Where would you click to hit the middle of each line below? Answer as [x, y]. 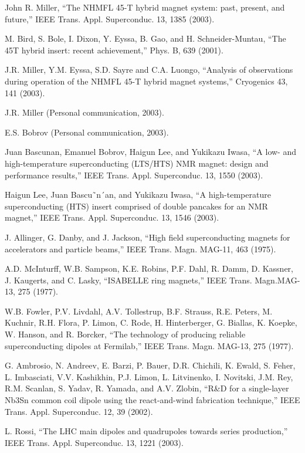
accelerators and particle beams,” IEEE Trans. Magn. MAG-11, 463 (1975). [140, 249]
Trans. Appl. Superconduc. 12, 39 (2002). [79, 411]
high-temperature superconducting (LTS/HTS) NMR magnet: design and [137, 163]
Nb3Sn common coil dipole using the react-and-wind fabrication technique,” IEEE [152, 400]
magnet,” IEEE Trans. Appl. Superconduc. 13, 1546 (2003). [112, 217]
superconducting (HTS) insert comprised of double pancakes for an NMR [136, 206]
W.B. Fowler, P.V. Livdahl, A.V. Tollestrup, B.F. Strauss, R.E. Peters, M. [139, 311]
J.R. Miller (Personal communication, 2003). [84, 112]
